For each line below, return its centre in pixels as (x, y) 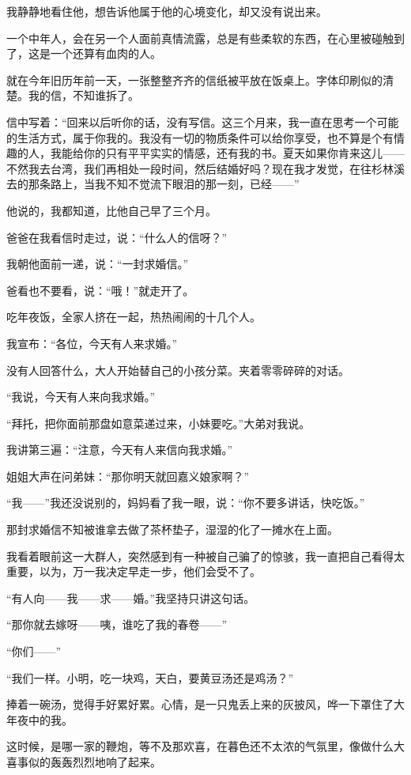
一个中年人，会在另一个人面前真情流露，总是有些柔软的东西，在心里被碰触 (200, 38)
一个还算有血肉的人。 (106, 53)
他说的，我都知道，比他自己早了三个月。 (111, 210)
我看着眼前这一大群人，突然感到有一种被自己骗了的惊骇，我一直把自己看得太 (205, 556)
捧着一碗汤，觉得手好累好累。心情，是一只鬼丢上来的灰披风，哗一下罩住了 (200, 704)
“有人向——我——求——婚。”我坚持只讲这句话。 (131, 597)
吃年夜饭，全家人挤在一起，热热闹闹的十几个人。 (134, 317)
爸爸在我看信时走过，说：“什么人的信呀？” (117, 237)
